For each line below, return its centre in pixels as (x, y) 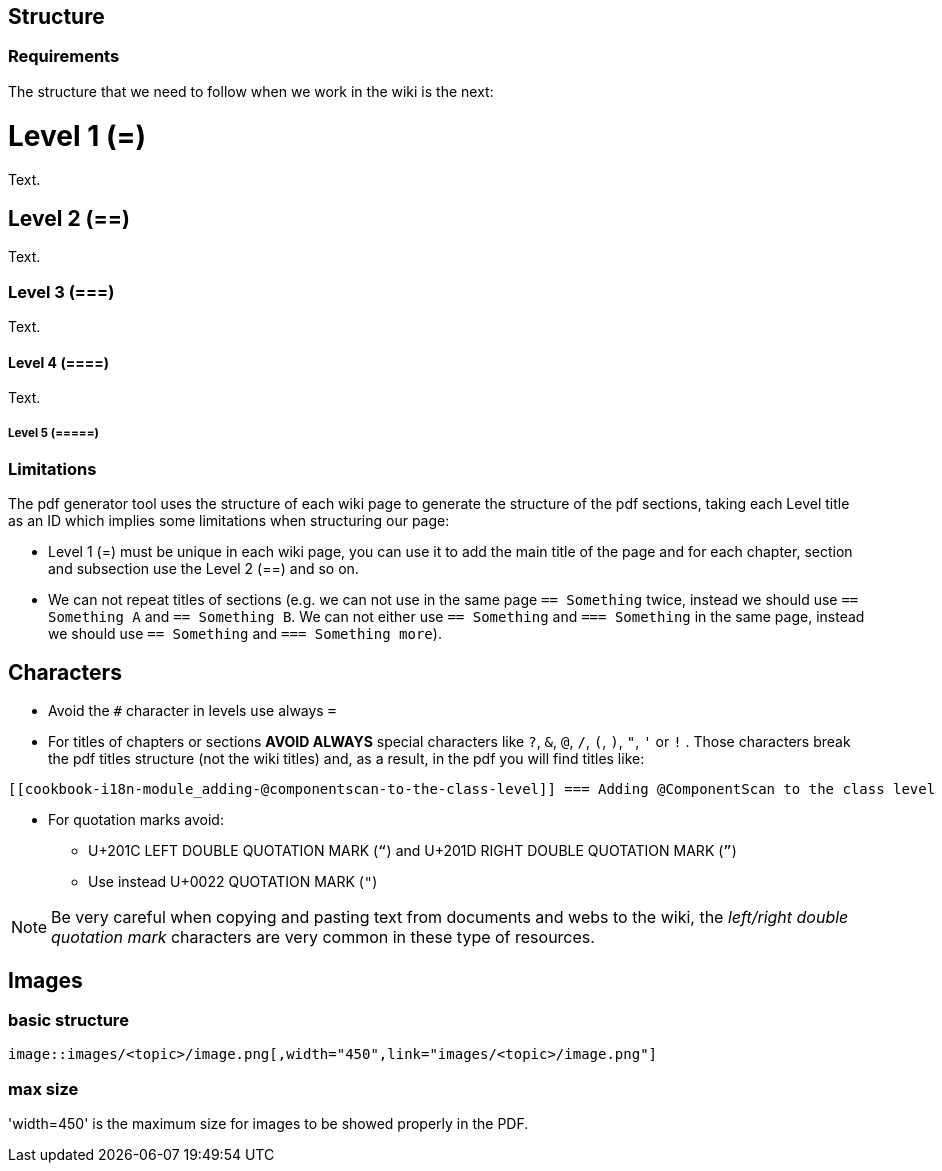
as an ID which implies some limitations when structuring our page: (229, 521)
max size (43, 1088)
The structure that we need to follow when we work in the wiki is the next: (251, 91)
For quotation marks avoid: (136, 820)
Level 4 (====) (58, 362)
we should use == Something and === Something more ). (245, 634)
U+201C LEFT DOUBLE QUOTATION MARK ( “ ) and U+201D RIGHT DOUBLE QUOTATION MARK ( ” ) (412, 851)
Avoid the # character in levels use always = (192, 711)
